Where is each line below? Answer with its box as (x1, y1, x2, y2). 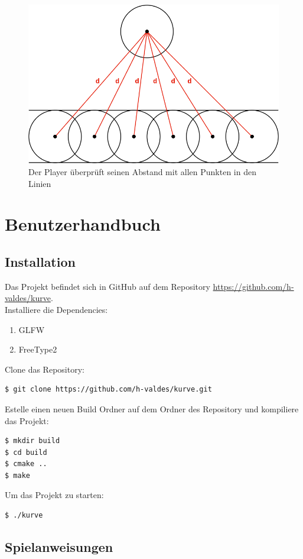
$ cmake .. (5, 460, 47, 468)
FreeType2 (18, 343, 57, 356)
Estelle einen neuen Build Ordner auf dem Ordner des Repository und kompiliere (5, 402, 299, 415)
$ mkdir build (5, 437, 60, 445)
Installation (5, 252, 76, 270)
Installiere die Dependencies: (5, 303, 108, 315)
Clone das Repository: (5, 363, 84, 375)
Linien (28, 177, 51, 189)
